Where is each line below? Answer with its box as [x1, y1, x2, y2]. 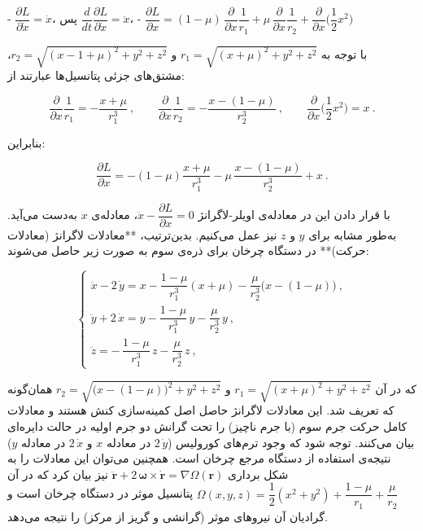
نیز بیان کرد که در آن [7, 465, 108, 482]
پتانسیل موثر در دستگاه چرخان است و [7, 485, 194, 502]
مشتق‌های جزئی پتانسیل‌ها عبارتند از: [7, 67, 185, 84]
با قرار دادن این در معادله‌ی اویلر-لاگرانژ [198, 206, 390, 222]
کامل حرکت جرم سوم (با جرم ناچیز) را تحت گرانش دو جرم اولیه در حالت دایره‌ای [7, 417, 408, 434]
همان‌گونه [7, 380, 53, 397]
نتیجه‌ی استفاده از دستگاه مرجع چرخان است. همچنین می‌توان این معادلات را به [7, 450, 391, 467]
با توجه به [321, 45, 368, 62]
